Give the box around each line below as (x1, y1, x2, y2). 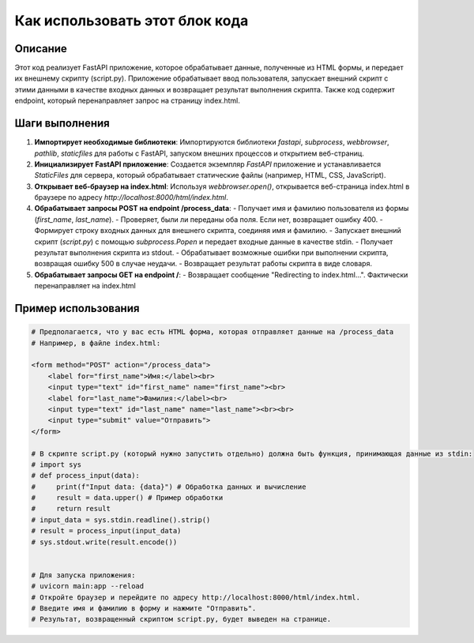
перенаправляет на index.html (34, 281, 136, 291)
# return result (31, 504, 111, 513)
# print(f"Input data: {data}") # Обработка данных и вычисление (31, 482, 307, 491)
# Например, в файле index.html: (31, 338, 161, 348)
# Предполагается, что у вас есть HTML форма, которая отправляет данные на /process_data (31, 328, 394, 337)
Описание (14, 42, 67, 55)
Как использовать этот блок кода (14, 12, 249, 29)
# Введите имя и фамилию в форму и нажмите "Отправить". (31, 604, 257, 612)
